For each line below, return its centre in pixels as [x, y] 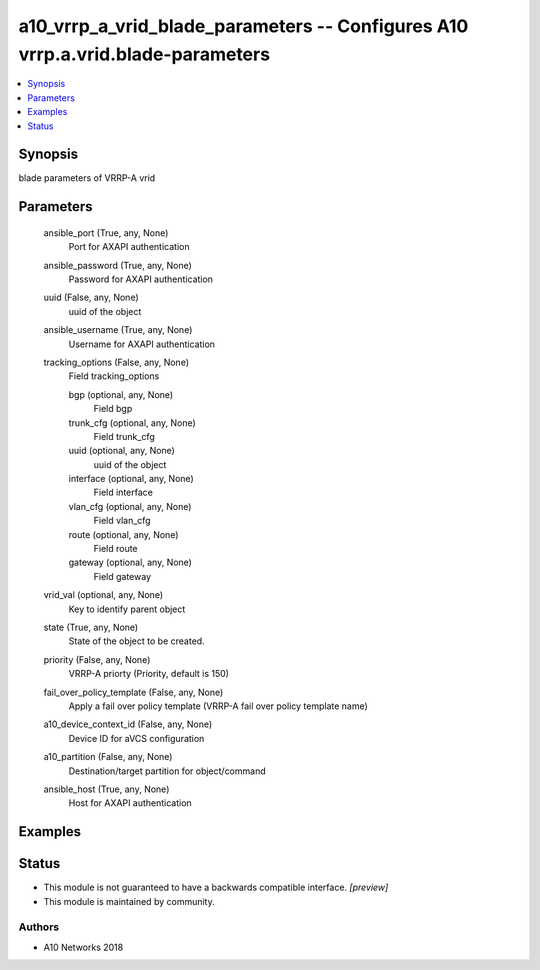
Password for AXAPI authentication [141, 279]
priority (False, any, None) [97, 659]
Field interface [123, 492]
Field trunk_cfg [124, 436]
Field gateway [122, 576]
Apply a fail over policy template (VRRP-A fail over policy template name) [218, 706]
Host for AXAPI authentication [130, 803]
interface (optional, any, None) [131, 479]
